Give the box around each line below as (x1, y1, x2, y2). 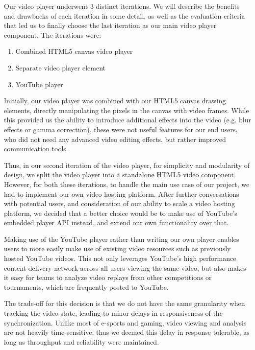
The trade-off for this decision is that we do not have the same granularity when (4, 298, 245, 308)
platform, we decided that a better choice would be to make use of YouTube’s (4, 208, 237, 218)
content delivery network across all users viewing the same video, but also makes (4, 262, 246, 273)
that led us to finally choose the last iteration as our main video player (4, 20, 217, 30)
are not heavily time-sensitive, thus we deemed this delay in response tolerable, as (4, 327, 250, 337)
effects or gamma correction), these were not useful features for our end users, (4, 124, 238, 134)
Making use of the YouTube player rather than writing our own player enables (4, 233, 239, 244)
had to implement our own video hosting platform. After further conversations (4, 188, 239, 199)
